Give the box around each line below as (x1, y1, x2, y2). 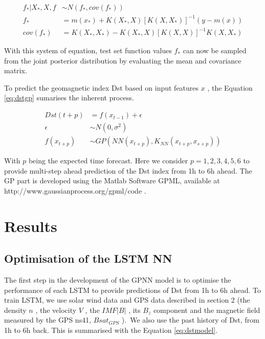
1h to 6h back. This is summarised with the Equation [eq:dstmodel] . (4, 325, 218, 335)
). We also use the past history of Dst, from (121, 314, 259, 325)
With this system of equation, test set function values (4, 45, 172, 56)
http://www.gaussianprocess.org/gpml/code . (4, 185, 146, 196)
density (4, 304, 27, 315)
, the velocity (35, 304, 77, 315)
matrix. (4, 65, 27, 76)
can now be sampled (183, 45, 247, 56)
